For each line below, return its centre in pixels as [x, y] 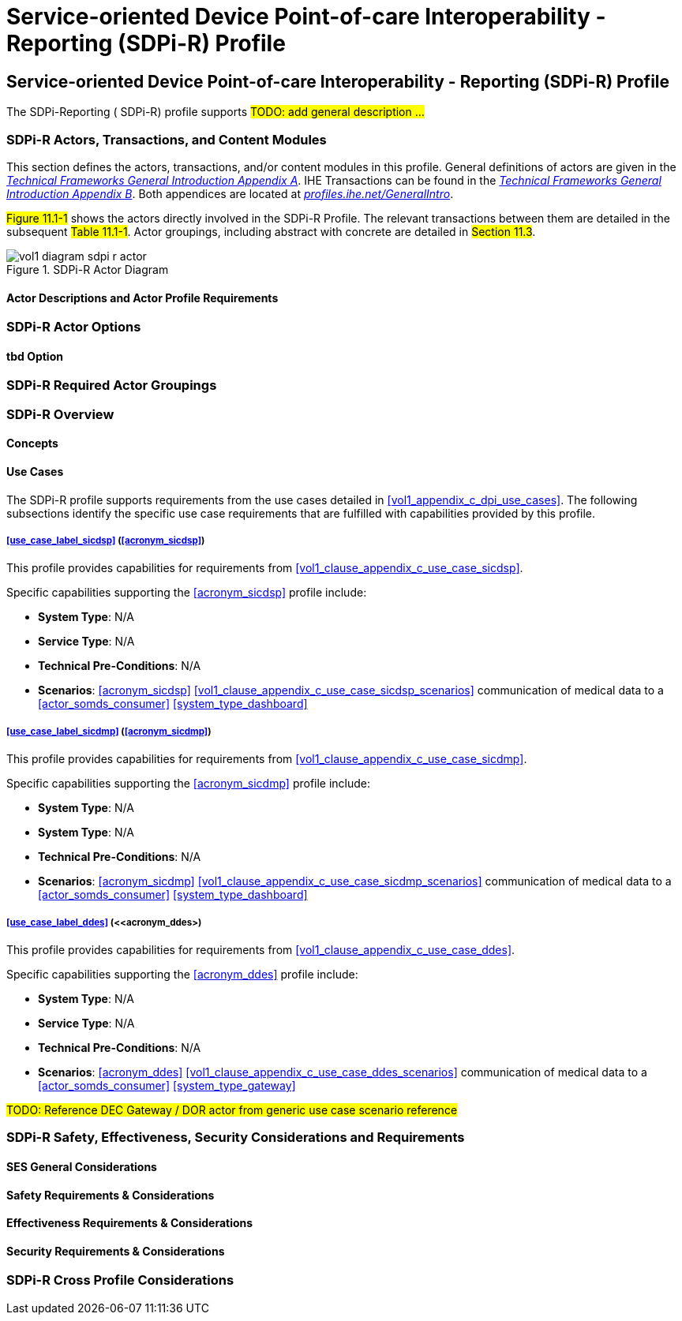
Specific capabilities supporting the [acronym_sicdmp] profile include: [189, 784]
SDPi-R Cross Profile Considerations [120, 1280]
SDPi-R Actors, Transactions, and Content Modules [167, 139]
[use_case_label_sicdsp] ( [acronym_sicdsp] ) [106, 540]
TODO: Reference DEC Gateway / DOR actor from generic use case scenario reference [232, 1110]
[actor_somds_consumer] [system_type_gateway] [167, 1085]
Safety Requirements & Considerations [111, 1195]
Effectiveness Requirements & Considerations [130, 1223]
